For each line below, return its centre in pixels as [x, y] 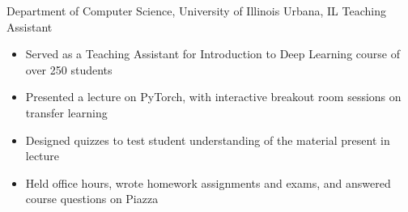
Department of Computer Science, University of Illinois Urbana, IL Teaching [196, 11]
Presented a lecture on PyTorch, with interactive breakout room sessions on [213, 97]
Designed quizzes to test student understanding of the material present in [208, 140]
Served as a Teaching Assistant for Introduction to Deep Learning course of [212, 54]
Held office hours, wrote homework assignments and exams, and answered [208, 182]
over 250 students [69, 69]
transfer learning [66, 112]
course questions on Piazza [92, 199]
